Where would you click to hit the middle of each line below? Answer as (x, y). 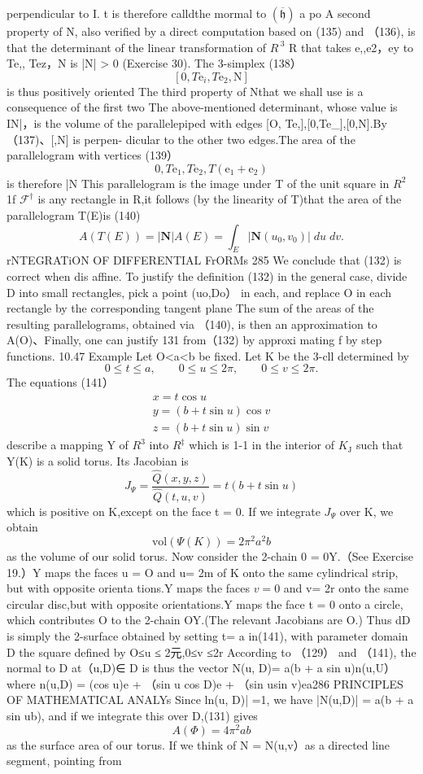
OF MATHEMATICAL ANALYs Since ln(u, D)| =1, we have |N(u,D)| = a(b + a (210, 700)
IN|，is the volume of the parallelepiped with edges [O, (144, 122)
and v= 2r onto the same (346, 588)
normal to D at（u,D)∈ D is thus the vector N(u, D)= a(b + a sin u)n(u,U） (201, 668)
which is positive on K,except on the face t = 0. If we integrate (164, 511)
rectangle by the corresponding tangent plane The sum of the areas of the (190, 308)
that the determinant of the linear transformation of (137, 47)
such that (380, 445)
